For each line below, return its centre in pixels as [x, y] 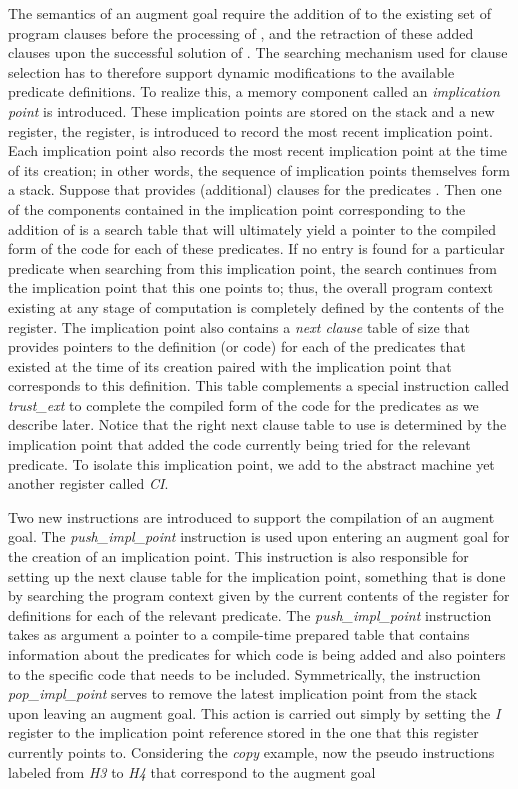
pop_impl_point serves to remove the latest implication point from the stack [243, 693]
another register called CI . [88, 483]
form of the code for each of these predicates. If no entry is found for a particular [256, 248]
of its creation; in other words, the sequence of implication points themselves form [259, 169]
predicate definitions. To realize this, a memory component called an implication [254, 91]
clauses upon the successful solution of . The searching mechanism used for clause [258, 52]
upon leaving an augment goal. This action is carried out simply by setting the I [254, 712]
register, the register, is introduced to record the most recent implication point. [250, 130]
